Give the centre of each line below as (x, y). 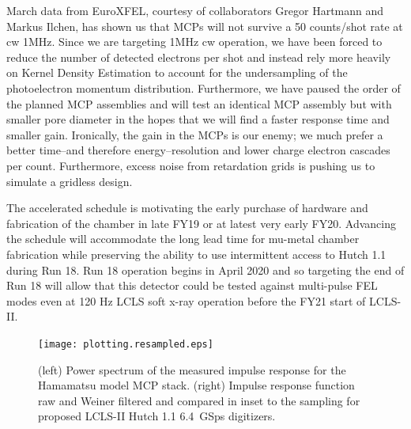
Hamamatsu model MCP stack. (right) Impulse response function (196, 385)
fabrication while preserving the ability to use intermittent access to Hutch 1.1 (196, 254)
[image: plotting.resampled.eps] (126, 344)
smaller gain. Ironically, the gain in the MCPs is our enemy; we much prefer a (195, 134)
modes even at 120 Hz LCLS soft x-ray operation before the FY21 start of (186, 300)
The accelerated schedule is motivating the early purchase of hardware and (187, 208)
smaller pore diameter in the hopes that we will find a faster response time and (198, 119)
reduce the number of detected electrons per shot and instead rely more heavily (199, 57)
